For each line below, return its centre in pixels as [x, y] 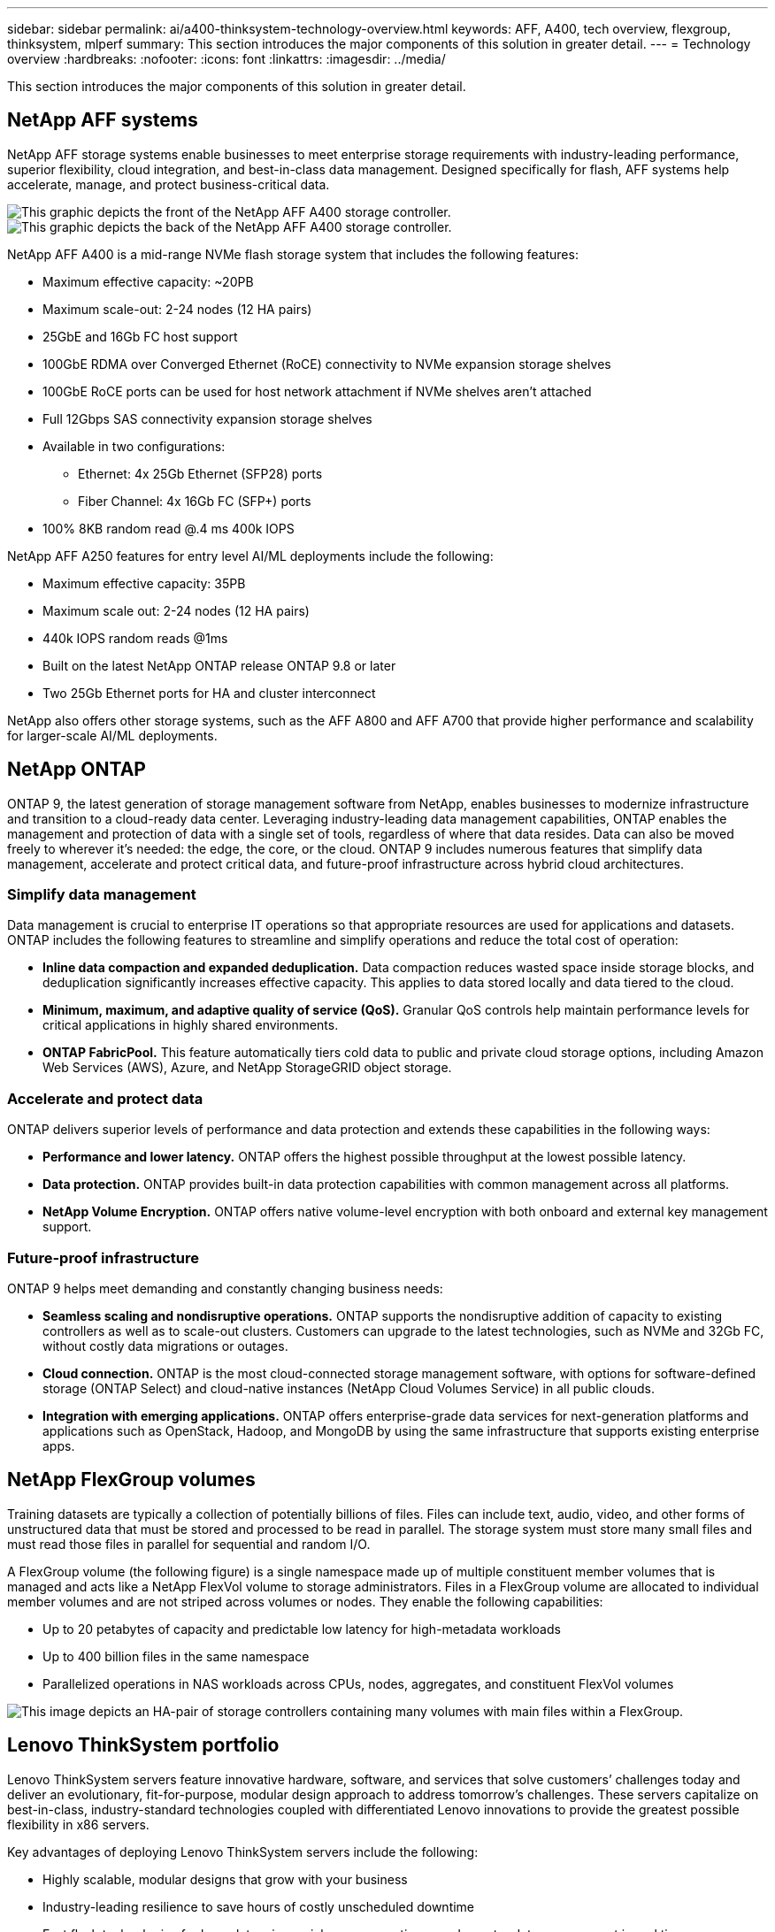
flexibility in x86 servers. [78, 1824]
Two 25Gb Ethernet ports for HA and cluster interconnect [209, 693]
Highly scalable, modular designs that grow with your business [225, 1879]
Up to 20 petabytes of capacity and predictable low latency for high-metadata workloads [302, 1629]
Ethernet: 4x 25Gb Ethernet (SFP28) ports [200, 473]
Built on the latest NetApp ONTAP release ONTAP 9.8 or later [219, 665]
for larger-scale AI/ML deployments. [112, 735]
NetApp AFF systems [103, 120]
